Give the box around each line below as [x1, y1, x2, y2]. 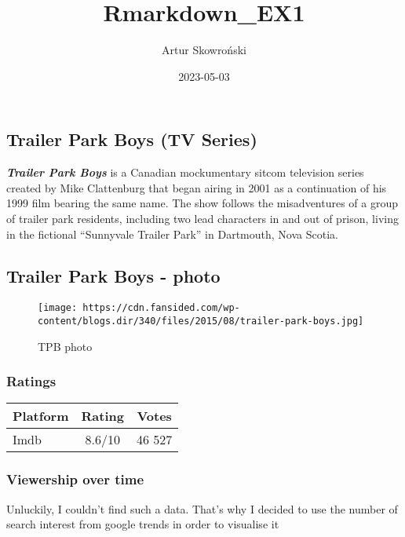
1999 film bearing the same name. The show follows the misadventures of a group [6, 195, 399, 211]
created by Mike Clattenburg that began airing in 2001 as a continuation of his [6, 179, 387, 195]
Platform [13, 407, 69, 426]
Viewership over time [6, 469, 144, 489]
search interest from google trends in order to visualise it [6, 516, 279, 532]
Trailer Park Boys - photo [6, 264, 221, 288]
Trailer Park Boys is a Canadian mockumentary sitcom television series [6, 164, 364, 181]
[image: [38, 302, 78, 314]
